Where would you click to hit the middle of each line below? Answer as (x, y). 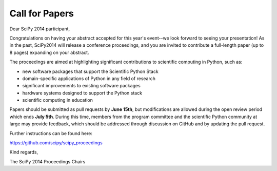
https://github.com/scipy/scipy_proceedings (56, 143)
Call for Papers (42, 13)
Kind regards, (24, 152)
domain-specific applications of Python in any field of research (89, 78)
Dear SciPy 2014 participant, (40, 29)
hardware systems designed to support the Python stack (82, 93)
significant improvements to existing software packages (81, 86)
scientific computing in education (58, 100)
